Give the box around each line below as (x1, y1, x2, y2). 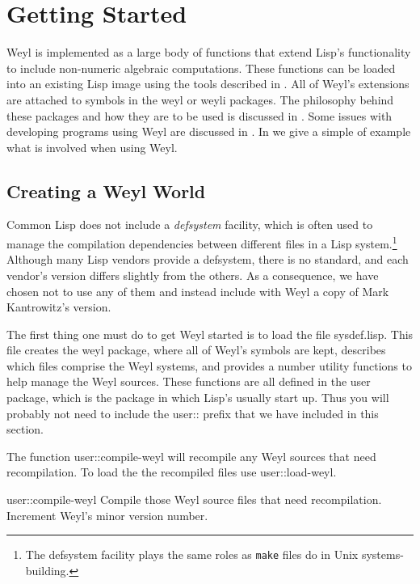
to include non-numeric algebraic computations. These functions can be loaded (6, 59, 396, 76)
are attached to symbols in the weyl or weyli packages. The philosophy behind (6, 91, 394, 108)
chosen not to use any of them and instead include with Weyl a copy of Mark (6, 282, 389, 299)
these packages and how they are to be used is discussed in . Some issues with (6, 107, 393, 124)
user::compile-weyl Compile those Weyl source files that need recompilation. (6, 491, 382, 508)
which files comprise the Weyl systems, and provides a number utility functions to (6, 357, 412, 374)
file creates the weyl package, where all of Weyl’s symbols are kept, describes (6, 341, 386, 358)
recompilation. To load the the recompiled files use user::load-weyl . (6, 463, 337, 480)
